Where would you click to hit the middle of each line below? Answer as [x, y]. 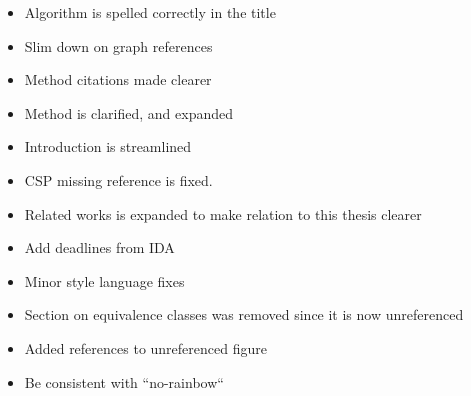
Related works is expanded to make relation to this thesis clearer [223, 213]
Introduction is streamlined [108, 146]
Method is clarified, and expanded [129, 112]
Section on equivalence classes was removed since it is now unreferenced [244, 314]
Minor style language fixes [104, 280]
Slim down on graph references [118, 45]
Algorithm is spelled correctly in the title [150, 12]
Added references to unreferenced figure [145, 347]
